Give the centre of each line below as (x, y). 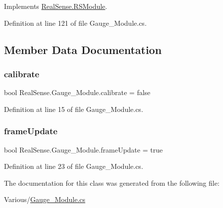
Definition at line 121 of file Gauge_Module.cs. (75, 23)
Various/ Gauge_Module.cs (45, 199)
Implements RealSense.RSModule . (56, 6)
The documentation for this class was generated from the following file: (112, 182)
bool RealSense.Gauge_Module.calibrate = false (77, 92)
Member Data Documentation (83, 49)
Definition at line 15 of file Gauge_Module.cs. (74, 109)
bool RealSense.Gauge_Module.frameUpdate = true (84, 149)
